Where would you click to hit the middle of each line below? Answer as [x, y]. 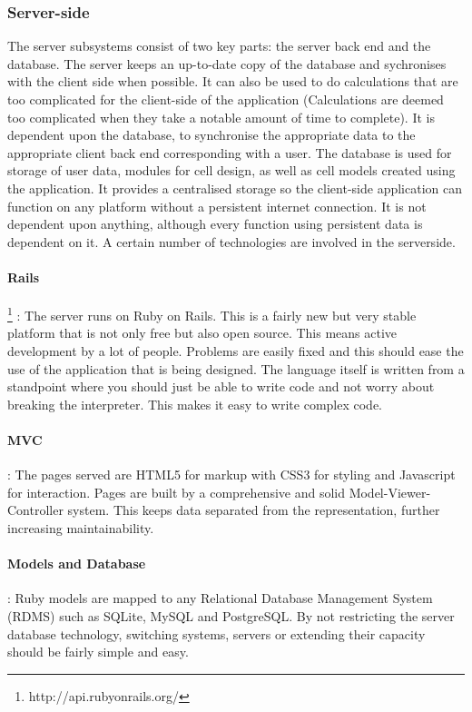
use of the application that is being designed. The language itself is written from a [236, 368]
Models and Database [77, 564]
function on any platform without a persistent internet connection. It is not [217, 206]
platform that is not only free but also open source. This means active [202, 333]
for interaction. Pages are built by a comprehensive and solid [176, 492]
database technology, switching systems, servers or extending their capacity [216, 633]
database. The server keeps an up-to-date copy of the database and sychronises [227, 63]
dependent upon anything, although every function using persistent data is [215, 224]
